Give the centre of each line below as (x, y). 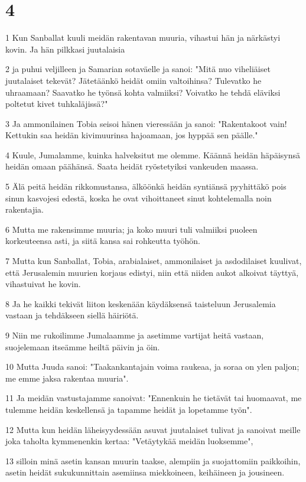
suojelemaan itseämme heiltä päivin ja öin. (83, 346)
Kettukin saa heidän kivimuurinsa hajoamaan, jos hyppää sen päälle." (132, 135)
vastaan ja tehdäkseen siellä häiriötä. (72, 315)
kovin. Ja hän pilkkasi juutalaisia (65, 49)
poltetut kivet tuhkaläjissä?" (57, 104)
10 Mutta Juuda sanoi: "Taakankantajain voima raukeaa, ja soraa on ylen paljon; (152, 367)
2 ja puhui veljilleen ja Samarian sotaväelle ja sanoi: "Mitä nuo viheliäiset (138, 69)
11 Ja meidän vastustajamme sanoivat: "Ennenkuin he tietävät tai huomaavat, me (154, 398)
